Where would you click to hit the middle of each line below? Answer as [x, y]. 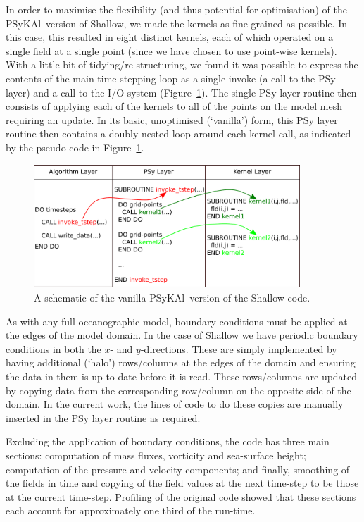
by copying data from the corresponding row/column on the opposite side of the [178, 390]
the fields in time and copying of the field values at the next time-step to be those [182, 483]
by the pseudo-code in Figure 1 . [75, 147]
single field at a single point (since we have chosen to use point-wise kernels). [171, 50]
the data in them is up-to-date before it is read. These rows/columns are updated [182, 377]
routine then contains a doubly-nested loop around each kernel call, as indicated [178, 133]
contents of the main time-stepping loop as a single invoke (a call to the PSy [171, 78]
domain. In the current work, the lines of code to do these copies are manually [175, 404]
